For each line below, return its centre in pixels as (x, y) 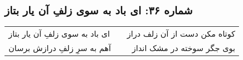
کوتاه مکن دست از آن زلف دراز (181, 34)
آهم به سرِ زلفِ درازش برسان (60, 48)
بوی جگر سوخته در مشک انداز (184, 48)
